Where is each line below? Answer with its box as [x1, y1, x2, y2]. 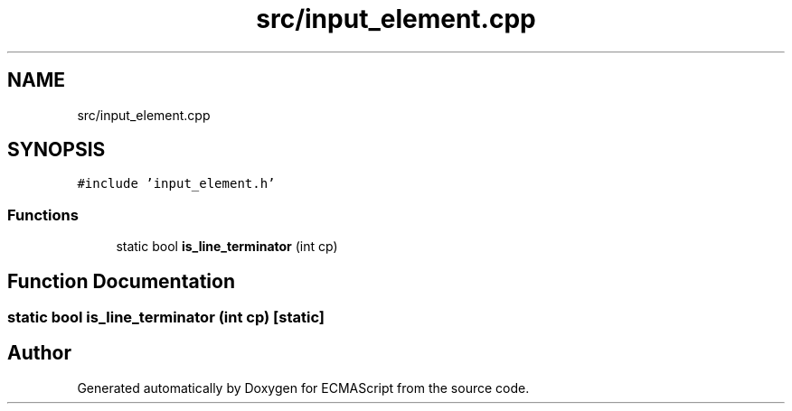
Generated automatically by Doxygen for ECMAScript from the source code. [77, 379, 530, 396]
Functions [7, 205, 79, 224]
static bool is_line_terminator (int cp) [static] [7, 308, 325, 327]
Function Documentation [7, 269, 235, 293]
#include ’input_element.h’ [77, 176, 276, 191]
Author [7, 341, 71, 365]
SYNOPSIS [7, 138, 106, 162]
